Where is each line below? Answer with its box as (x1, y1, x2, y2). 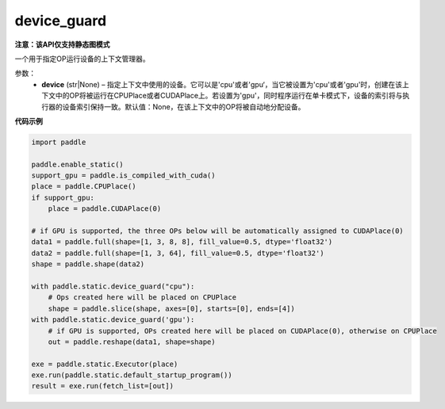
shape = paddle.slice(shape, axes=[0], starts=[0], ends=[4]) (48, 304, 295, 313)
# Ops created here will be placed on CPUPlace (48, 293, 237, 302)
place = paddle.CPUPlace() (31, 182, 136, 191)
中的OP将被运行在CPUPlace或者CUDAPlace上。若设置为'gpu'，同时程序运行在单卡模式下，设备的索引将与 (55, 91, 403, 101)
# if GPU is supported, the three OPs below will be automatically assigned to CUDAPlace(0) (31, 227, 404, 235)
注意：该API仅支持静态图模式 (14, 40, 110, 49)
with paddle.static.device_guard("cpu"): (31, 281, 195, 291)
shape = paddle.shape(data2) (31, 260, 145, 269)
